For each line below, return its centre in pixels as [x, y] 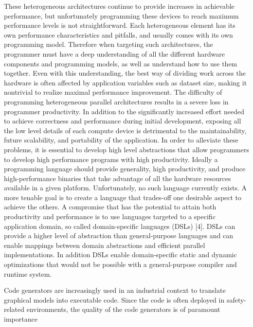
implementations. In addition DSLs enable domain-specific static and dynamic [120, 255]
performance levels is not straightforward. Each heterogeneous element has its [120, 25]
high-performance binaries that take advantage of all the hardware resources [117, 178]
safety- [236, 299]
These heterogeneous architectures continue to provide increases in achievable [119, 6]
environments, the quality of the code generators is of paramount [123, 309]
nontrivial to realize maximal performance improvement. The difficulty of [113, 92]
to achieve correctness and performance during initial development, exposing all [123, 121]
